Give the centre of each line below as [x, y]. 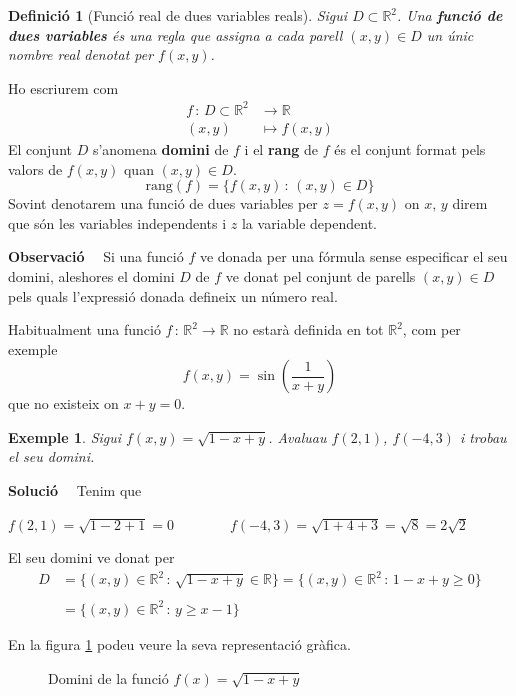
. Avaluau [297, 436]
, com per [431, 329]
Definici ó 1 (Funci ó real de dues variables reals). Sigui [178, 15]
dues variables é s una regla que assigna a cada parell [175, 34]
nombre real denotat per [81, 54]
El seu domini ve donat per [91, 557]
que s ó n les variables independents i [117, 222]
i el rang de [281, 148]
